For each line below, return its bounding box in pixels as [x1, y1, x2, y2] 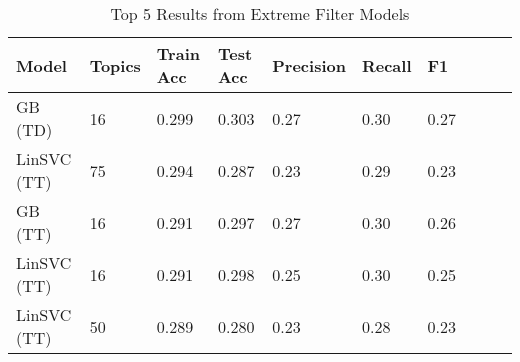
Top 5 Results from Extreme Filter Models [110, 2, 410, 25]
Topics [89, 53, 141, 77]
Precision [272, 53, 346, 77]
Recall [361, 53, 412, 77]
